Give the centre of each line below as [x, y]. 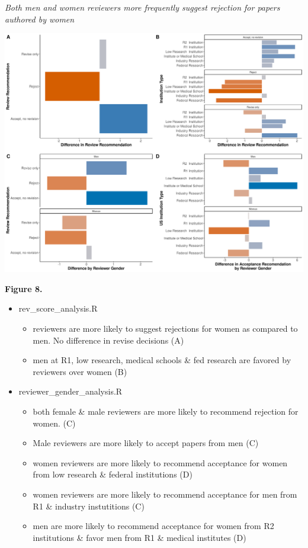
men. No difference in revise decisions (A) [108, 340]
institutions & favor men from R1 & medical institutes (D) [139, 537]
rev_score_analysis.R [58, 308]
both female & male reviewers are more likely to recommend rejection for [166, 411]
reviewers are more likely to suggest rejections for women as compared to [165, 329]
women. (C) [54, 423]
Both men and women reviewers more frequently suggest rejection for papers [142, 7]
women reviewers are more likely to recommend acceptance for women [160, 462]
